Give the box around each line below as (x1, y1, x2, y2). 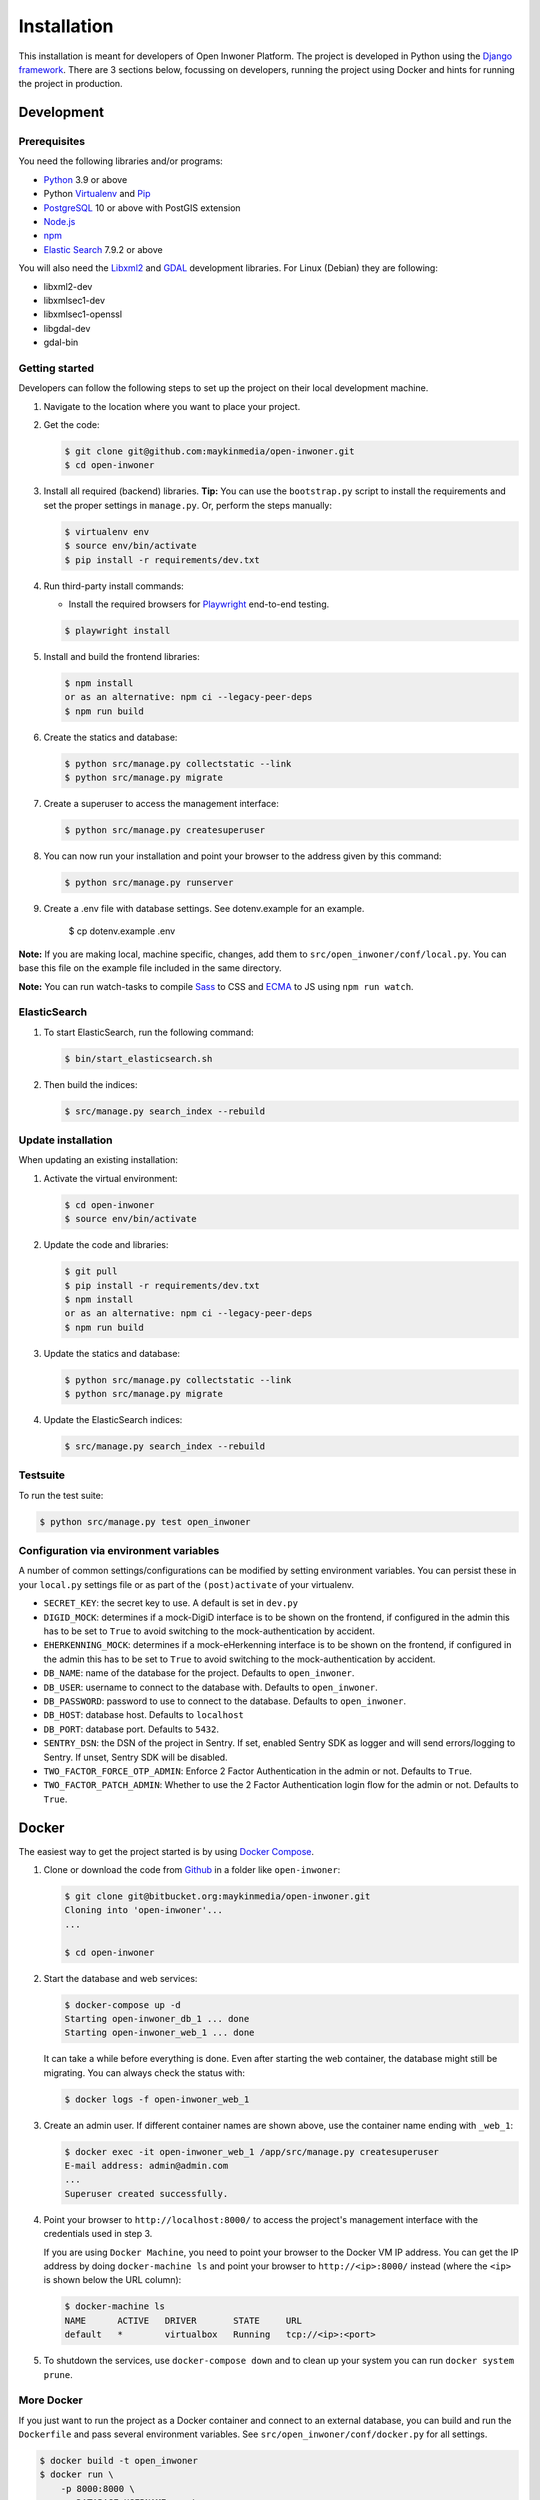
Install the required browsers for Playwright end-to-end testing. (68, 598, 330, 610)
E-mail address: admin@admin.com (64, 2160, 229, 2172)
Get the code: (43, 419, 100, 431)
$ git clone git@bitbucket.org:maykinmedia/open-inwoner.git (64, 1891, 371, 1902)
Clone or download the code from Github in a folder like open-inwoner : (43, 1864, 341, 1876)
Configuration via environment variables (18, 1544, 220, 1558)
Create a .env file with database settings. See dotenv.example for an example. (43, 903, 365, 914)
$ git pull (64, 1266, 118, 1277)
